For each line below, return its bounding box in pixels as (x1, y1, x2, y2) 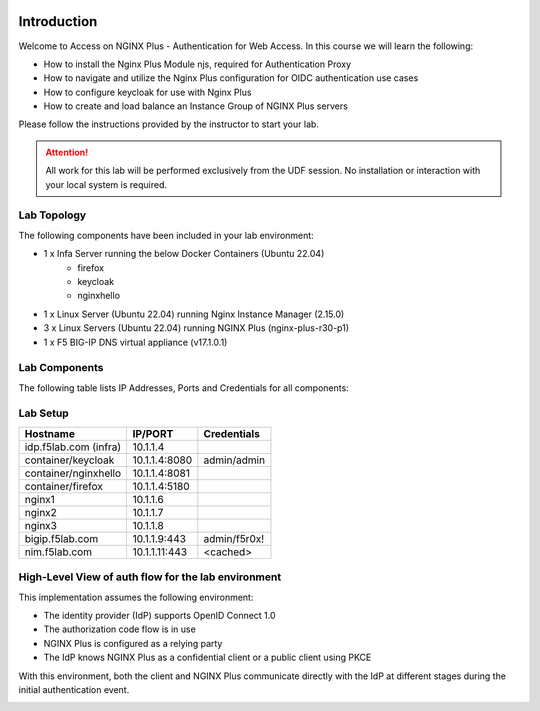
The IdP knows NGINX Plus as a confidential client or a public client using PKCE (43, 651, 372, 664)
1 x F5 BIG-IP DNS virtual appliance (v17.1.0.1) (43, 336, 228, 348)
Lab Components (18, 361, 104, 375)
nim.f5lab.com (24, 545, 93, 559)
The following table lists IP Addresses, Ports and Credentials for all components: (18, 381, 349, 394)
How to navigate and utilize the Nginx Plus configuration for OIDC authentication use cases (43, 72, 419, 84)
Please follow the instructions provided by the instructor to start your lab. (18, 118, 320, 130)
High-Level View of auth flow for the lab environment (18, 570, 282, 584)
